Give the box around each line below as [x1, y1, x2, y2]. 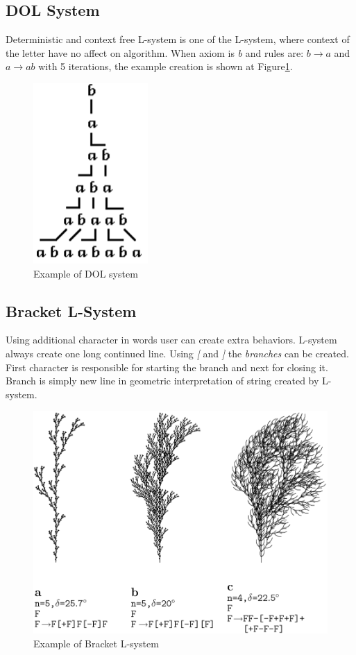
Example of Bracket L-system [33, 636, 159, 650]
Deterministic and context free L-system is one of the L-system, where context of [6, 32, 350, 46]
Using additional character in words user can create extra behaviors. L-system [6, 332, 337, 347]
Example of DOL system [33, 266, 138, 280]
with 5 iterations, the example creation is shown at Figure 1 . [38, 59, 293, 74]
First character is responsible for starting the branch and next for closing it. [6, 359, 328, 374]
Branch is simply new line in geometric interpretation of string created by [6, 373, 319, 388]
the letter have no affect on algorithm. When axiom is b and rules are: [6, 45, 304, 60]
